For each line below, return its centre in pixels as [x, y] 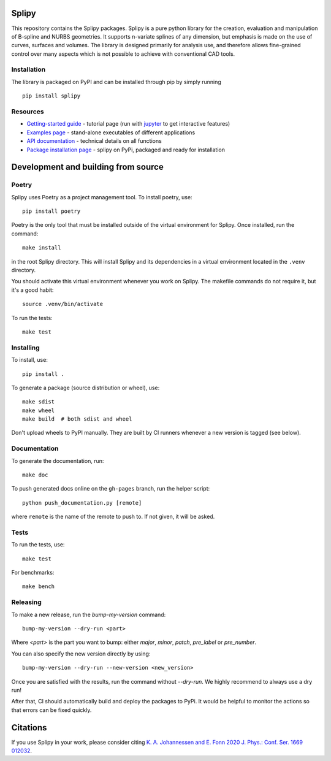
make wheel [39, 410]
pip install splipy [51, 96]
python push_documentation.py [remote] [82, 503]
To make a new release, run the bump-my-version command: [89, 614]
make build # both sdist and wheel [77, 419]
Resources [28, 112]
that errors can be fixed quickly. [51, 710]
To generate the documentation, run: [58, 461]
